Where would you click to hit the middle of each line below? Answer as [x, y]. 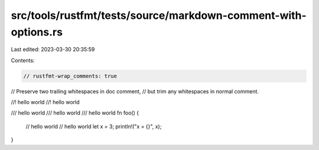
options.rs [37, 32]
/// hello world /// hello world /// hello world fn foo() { [75, 113]
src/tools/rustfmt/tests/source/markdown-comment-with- [159, 15]
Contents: [23, 60]
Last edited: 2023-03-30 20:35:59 [53, 50]
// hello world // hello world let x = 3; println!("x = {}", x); [94, 126]
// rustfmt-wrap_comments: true [70, 76]
